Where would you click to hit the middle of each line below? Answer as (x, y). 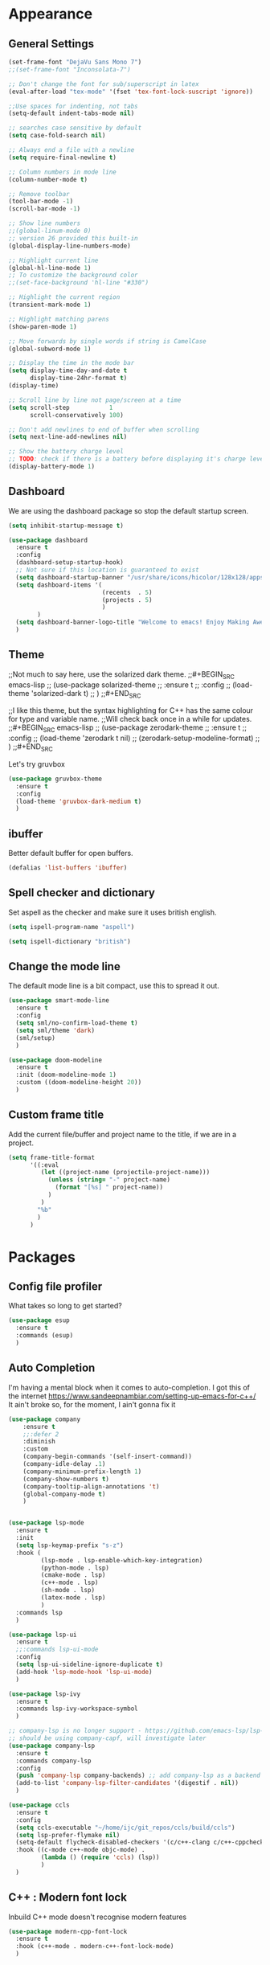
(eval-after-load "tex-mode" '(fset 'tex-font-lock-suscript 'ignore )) (131, 92)
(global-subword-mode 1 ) (50, 349)
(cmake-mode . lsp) (73, 1575)
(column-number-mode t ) (48, 179)
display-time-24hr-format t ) (78, 379)
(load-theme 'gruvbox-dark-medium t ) (79, 801)
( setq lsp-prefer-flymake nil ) (68, 1835)
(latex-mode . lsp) (73, 1598)
